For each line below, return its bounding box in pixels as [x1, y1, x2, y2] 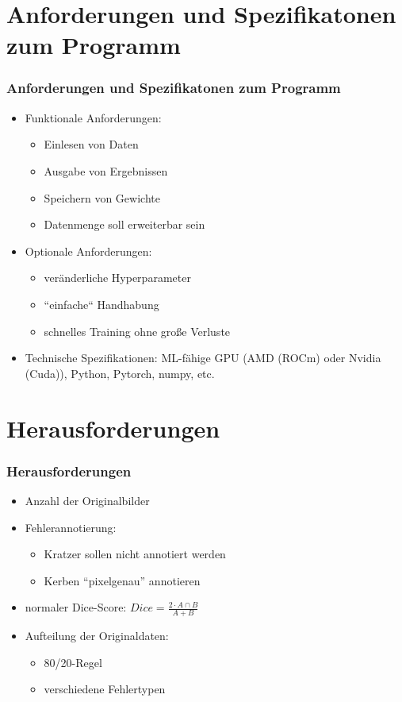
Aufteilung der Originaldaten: [25, 627, 169, 644]
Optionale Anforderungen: [25, 242, 152, 259]
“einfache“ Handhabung [44, 295, 159, 312]
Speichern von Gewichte [44, 189, 160, 206]
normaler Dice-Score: [25, 599, 127, 615]
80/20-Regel [44, 654, 102, 670]
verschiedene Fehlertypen [44, 681, 166, 697]
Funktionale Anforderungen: [25, 109, 162, 125]
